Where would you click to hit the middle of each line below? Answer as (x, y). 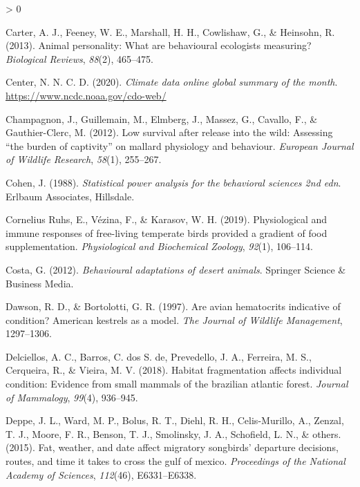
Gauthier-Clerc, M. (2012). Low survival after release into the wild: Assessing (169, 132)
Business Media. (40, 283)
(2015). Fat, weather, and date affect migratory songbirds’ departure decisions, (172, 447)
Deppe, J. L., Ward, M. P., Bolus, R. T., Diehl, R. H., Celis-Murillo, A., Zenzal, (175, 420)
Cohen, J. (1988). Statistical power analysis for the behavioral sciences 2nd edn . (173, 182)
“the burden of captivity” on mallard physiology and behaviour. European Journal (180, 145)
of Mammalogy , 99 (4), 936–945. (72, 397)
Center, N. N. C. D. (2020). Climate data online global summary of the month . (172, 82)
